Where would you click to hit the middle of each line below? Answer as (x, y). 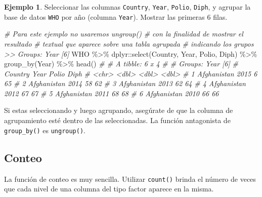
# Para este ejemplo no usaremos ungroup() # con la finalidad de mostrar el (124, 34)
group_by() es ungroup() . (45, 130)
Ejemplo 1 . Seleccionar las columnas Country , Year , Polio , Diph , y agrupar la (127, 7)
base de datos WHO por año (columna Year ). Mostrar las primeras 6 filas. (116, 16)
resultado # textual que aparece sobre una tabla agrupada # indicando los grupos (129, 43)
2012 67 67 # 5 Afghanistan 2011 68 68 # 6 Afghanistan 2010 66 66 (112, 93)
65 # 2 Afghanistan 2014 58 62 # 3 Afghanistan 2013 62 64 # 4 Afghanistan (125, 83)
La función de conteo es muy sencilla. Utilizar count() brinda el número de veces (130, 179)
